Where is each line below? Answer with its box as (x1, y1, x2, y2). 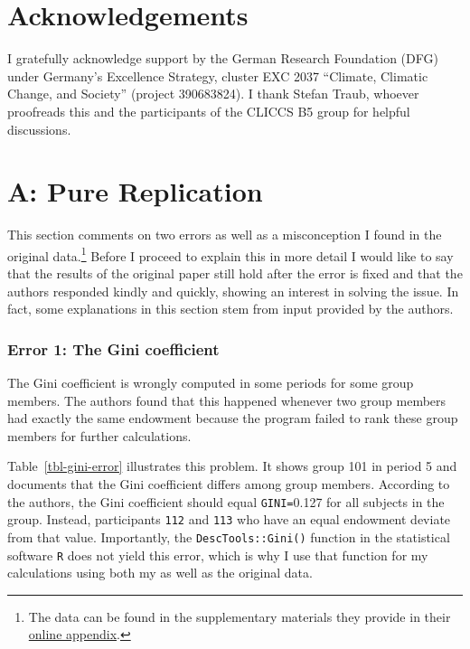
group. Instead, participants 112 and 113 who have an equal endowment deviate (7, 510, 451, 529)
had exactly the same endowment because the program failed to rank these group (7, 409, 458, 428)
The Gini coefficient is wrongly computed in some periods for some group (7, 373, 414, 392)
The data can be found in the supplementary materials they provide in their (28, 607, 451, 625)
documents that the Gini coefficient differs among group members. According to (7, 475, 450, 494)
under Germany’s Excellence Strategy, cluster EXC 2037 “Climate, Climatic (7, 66, 428, 85)
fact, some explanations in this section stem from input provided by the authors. (7, 299, 454, 318)
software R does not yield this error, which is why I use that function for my (7, 545, 428, 564)
